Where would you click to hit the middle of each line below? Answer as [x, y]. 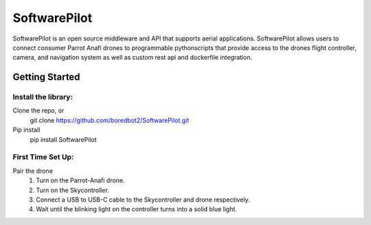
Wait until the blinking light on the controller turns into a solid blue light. [136, 209]
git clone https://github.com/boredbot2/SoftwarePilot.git [110, 120]
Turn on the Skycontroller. [72, 190]
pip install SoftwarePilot [63, 139]
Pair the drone [33, 171]
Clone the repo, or [38, 110]
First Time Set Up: [43, 157]
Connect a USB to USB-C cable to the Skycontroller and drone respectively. [143, 200]
